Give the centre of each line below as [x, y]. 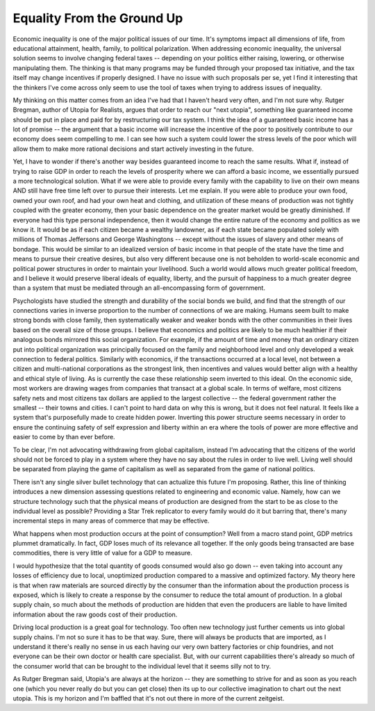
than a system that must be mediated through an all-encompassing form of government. [139, 288]
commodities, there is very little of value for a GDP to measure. [102, 553]
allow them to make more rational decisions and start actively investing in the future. [133, 149]
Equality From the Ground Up [98, 18]
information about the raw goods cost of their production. [95, 614]
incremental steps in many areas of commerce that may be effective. [111, 521]
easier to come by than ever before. [64, 437]
